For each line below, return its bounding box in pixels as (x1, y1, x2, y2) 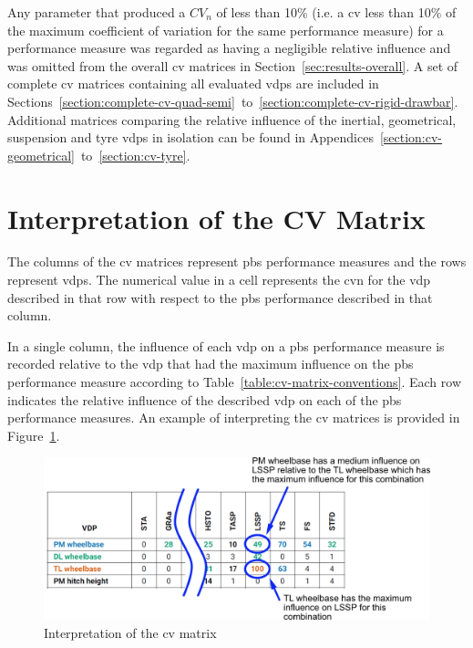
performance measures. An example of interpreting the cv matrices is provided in (7, 408, 460, 427)
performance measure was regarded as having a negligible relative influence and (7, 38, 451, 57)
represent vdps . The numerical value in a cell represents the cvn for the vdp (7, 270, 431, 289)
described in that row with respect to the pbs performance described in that (7, 287, 433, 307)
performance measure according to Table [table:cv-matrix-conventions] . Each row (7, 372, 461, 392)
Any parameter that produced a (7, 3, 186, 21)
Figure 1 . (7, 425, 60, 444)
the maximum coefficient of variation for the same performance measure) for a (7, 20, 444, 39)
